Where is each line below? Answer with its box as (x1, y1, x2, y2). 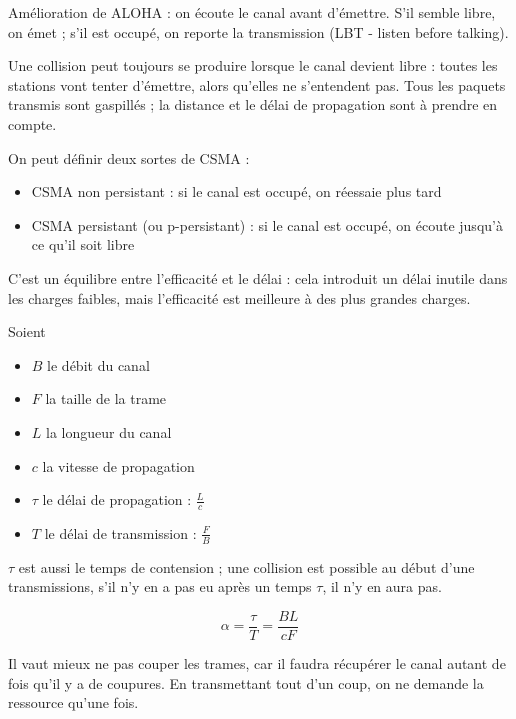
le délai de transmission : (44, 522, 197, 543)
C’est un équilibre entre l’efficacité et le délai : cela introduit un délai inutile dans (8, 267, 508, 288)
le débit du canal (47, 354, 150, 375)
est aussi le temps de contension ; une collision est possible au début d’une (18, 556, 475, 577)
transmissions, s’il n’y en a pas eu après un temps (8, 576, 312, 597)
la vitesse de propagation (42, 455, 195, 476)
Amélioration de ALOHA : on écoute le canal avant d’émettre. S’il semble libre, (8, 2, 496, 22)
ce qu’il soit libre (31, 234, 135, 255)
